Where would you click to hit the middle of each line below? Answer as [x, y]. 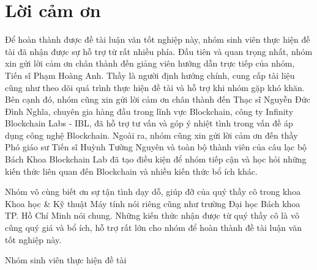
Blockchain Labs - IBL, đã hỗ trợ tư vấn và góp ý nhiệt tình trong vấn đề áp [149, 123]
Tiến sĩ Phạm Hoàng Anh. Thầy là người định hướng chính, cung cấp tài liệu [150, 75]
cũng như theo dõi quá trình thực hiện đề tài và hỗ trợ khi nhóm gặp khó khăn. [155, 87]
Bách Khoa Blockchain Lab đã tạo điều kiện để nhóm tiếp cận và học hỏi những [156, 159]
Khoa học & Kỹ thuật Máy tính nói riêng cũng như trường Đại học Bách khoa [153, 203]
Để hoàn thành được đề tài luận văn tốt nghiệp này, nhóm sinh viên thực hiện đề [158, 39]
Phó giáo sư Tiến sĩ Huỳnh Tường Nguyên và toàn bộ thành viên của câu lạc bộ [156, 147]
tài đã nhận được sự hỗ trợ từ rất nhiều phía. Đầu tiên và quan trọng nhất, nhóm [159, 51]
